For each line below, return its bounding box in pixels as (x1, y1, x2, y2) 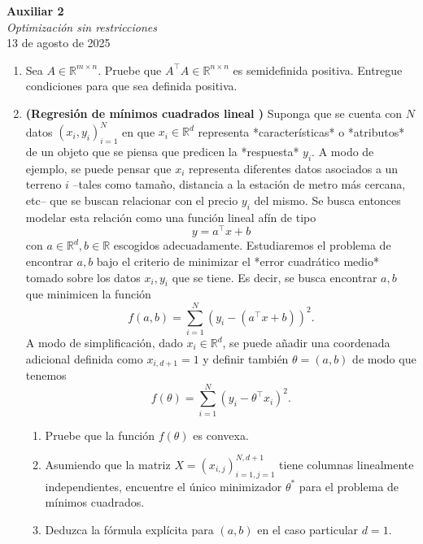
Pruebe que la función (45, 426, 155, 443)
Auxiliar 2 (7, 2, 64, 19)
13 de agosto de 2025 (7, 34, 111, 51)
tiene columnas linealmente (279, 455, 414, 472)
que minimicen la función (25, 285, 151, 302)
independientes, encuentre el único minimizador (45, 477, 282, 494)
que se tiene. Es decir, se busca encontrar (172, 268, 377, 285)
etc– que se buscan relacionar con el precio (25, 191, 238, 208)
